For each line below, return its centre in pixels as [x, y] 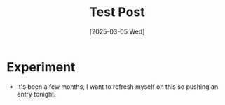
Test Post [117, 12]
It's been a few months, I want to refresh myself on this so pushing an [117, 86]
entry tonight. [36, 94]
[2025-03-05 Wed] [117, 31]
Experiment [41, 67]
